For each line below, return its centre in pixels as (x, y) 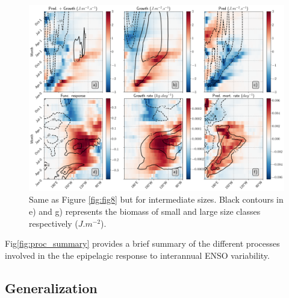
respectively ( (54, 223)
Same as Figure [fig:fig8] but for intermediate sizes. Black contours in (156, 199)
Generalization (51, 287)
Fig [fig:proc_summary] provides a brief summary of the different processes (142, 243)
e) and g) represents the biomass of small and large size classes (145, 211)
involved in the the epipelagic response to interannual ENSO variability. (137, 255)
